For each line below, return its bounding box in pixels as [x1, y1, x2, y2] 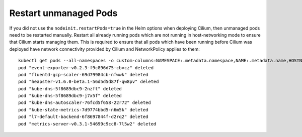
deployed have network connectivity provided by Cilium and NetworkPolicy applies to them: [9, 46, 200, 52]
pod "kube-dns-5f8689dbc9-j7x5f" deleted [18, 93, 122, 99]
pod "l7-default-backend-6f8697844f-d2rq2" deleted [18, 114, 148, 120]
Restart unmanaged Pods [9, 8, 118, 19]
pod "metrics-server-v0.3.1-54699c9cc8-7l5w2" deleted [18, 121, 157, 126]
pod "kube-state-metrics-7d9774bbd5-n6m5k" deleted [18, 107, 148, 112]
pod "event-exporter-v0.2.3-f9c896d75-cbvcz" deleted [18, 65, 154, 70]
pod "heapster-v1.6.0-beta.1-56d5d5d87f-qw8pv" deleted [18, 79, 159, 85]
